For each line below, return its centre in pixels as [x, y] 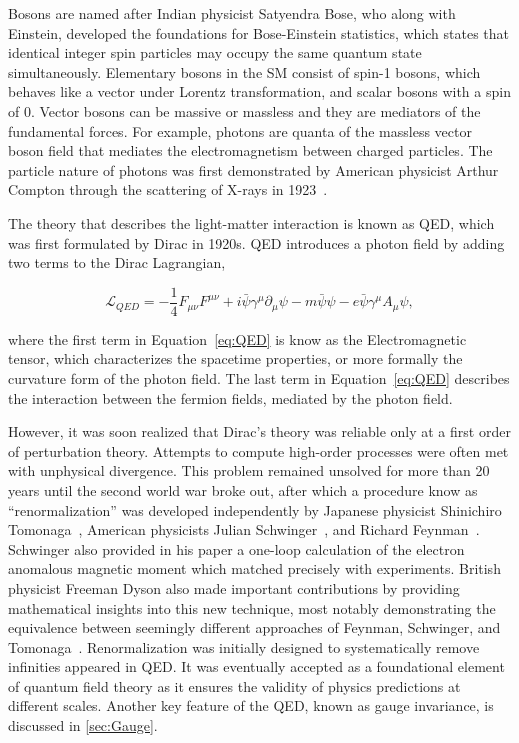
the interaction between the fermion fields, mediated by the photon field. [230, 397]
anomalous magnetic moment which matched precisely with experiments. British [254, 568]
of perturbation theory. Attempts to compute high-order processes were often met [258, 450]
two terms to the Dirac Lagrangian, [117, 262]
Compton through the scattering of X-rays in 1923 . [168, 189]
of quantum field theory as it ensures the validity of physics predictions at [234, 685]
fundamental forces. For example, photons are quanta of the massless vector [240, 130]
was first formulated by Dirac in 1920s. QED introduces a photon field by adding [256, 242]
